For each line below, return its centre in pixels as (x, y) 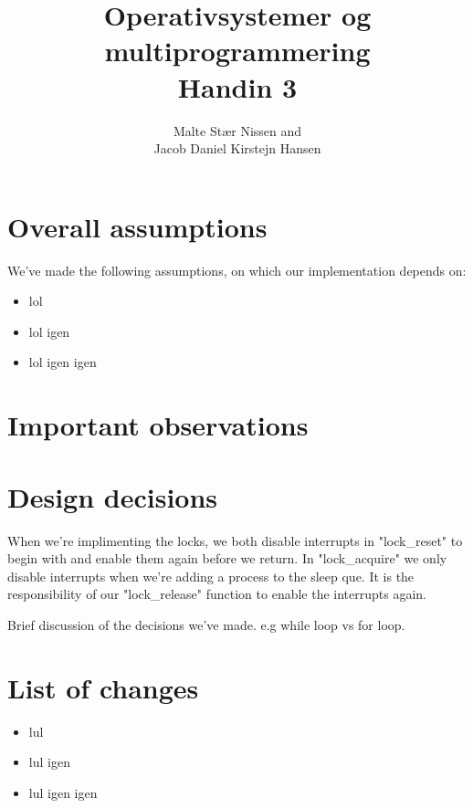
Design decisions (113, 496)
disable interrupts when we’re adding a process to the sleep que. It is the (211, 576)
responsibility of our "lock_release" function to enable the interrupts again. (217, 594)
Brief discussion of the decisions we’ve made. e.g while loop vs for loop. (206, 624)
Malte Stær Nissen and (237, 130)
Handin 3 (237, 86)
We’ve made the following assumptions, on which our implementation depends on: (237, 270)
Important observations (158, 425)
